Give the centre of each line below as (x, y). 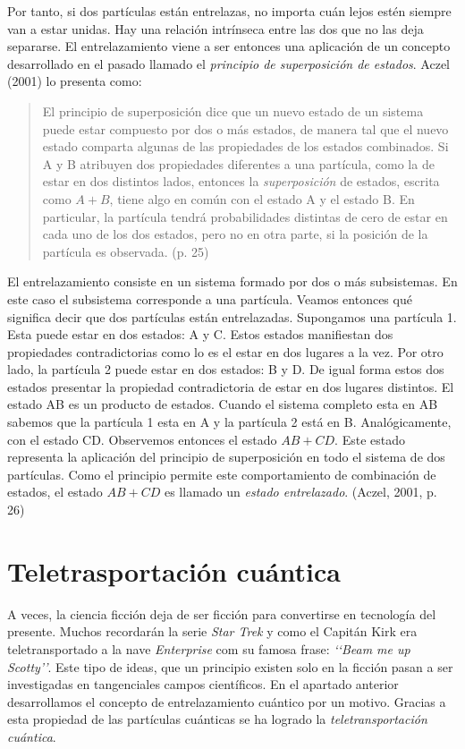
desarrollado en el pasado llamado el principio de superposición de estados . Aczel (228, 63)
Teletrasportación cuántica (174, 570)
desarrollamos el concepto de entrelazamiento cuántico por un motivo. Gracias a (227, 701)
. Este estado (370, 439)
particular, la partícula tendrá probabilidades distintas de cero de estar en (245, 216)
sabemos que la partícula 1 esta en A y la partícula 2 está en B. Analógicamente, (229, 422)
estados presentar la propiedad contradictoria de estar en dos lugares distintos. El (231, 386)
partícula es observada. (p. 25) (126, 251)
